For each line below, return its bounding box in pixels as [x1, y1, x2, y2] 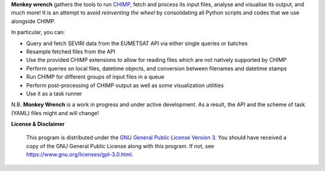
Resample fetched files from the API [26, 48, 116, 55]
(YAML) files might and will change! [11, 109, 99, 116]
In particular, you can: [11, 29, 66, 36]
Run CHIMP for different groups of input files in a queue [26, 73, 165, 80]
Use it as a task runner [26, 90, 82, 97]
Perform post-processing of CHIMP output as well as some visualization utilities [26, 82, 224, 89]
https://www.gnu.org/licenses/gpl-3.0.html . [26, 151, 134, 158]
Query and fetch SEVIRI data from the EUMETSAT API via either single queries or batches [26, 40, 248, 47]
